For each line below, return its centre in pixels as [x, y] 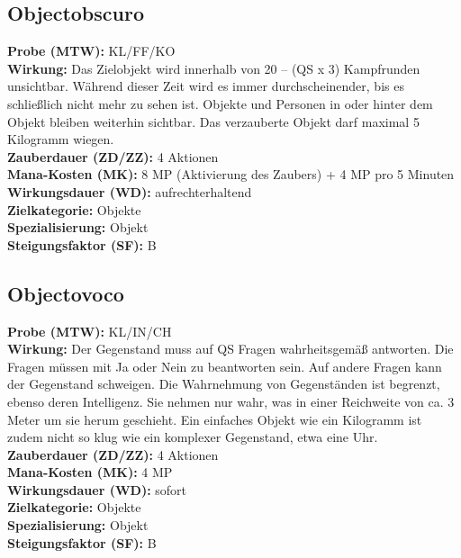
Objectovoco [66, 293]
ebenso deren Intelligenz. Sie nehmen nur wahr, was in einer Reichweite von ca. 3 [231, 401]
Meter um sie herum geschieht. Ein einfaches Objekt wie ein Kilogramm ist [215, 419]
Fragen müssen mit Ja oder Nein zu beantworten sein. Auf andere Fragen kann [225, 366]
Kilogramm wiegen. [61, 139]
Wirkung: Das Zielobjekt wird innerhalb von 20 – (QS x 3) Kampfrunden [214, 68]
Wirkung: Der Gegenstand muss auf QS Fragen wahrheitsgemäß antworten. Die [230, 349]
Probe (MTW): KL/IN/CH [90, 331]
